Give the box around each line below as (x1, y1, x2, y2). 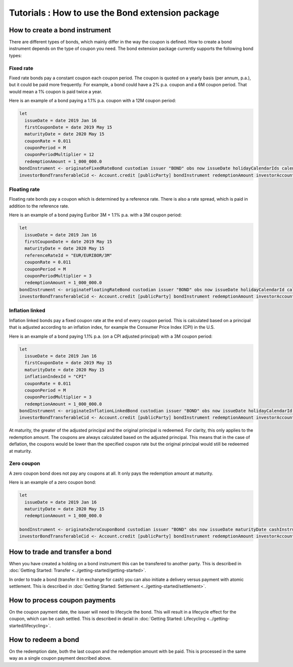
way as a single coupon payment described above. (9, 655, 112, 661)
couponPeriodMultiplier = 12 (24, 152, 95, 158)
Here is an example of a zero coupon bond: (9, 480, 96, 485)
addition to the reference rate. (9, 203, 69, 209)
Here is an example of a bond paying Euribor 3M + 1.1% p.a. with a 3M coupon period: (9, 212, 182, 218)
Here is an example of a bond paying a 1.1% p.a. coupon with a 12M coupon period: (9, 98, 176, 104)
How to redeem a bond (9, 635, 79, 644)
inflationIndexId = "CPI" (24, 374, 86, 379)
